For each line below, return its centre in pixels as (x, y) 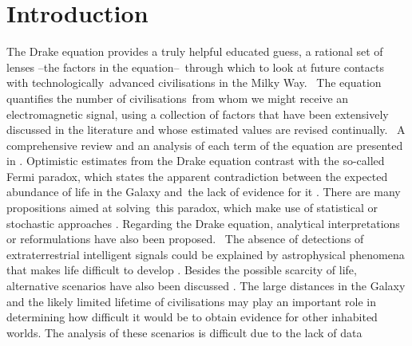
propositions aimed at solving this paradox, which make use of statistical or (192, 208)
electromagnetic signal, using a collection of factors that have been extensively (198, 114)
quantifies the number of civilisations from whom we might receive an (178, 98)
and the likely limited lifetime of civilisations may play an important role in (192, 301)
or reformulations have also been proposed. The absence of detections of (185, 239)
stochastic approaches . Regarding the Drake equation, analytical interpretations (203, 223)
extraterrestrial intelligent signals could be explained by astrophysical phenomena (206, 254)
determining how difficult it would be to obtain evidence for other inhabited (192, 317)
